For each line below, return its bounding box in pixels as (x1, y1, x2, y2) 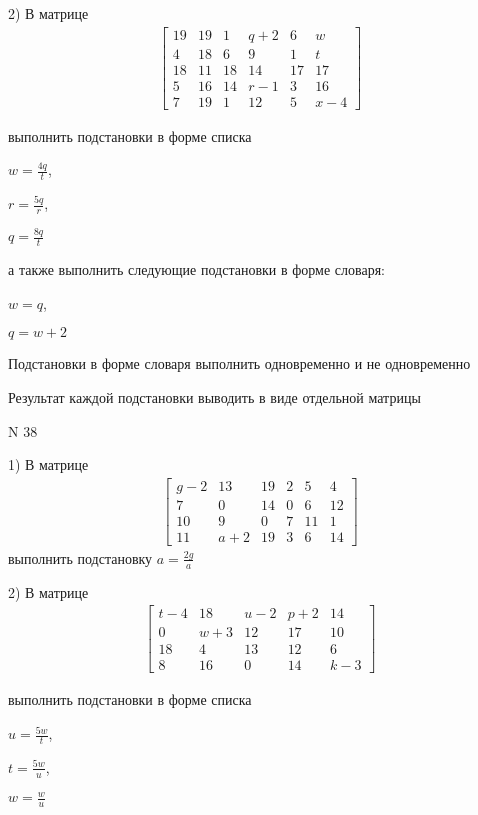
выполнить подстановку (8, 547, 153, 568)
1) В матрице (8, 454, 89, 475)
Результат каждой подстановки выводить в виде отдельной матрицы (8, 386, 421, 407)
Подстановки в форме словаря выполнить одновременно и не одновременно (8, 353, 471, 374)
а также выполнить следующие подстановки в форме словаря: (8, 259, 385, 280)
